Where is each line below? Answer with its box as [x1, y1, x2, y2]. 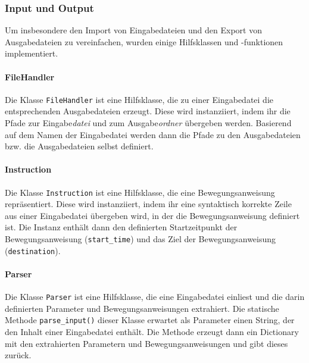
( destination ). [5, 244, 61, 256]
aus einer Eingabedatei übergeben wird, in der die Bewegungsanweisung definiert [5, 209, 300, 221]
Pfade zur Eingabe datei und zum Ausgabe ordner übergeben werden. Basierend [5, 117, 292, 129]
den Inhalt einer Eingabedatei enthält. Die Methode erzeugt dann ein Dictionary [5, 326, 299, 338]
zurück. [5, 349, 32, 361]
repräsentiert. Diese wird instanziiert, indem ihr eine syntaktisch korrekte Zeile [5, 198, 292, 210]
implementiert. [5, 47, 58, 60]
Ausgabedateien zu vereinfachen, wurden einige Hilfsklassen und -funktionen [5, 35, 283, 48]
